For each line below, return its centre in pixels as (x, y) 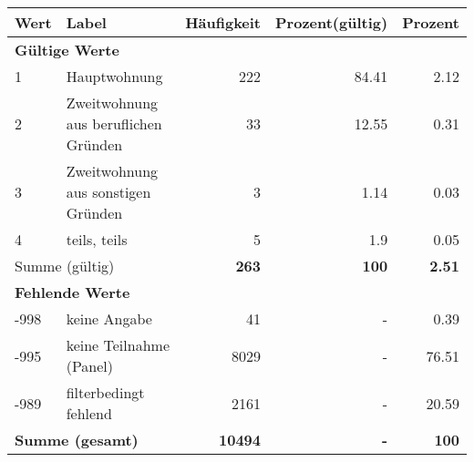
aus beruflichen (114, 123)
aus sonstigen (108, 192)
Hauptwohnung (114, 76)
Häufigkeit (223, 22)
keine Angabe (109, 318)
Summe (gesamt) (77, 440)
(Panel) (90, 366)
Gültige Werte (67, 50)
